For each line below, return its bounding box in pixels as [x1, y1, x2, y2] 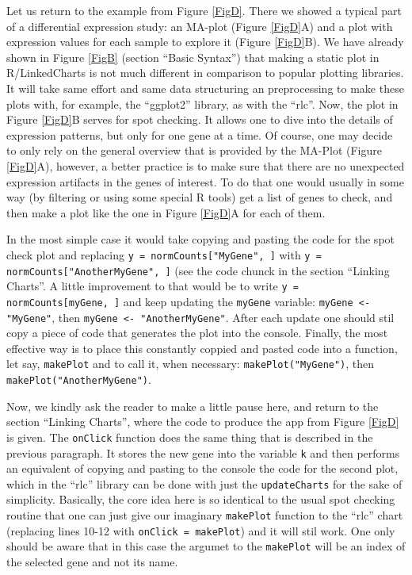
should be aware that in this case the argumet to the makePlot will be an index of [6, 538, 406, 554]
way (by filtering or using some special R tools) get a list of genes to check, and [6, 189, 393, 205]
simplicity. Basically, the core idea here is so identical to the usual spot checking [6, 491, 395, 508]
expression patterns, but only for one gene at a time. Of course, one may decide [6, 126, 393, 143]
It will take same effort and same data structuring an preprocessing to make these [6, 79, 404, 96]
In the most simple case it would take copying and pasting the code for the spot [6, 231, 395, 247]
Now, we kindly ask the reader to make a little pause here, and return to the [6, 397, 379, 414]
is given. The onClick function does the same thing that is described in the [6, 428, 373, 445]
